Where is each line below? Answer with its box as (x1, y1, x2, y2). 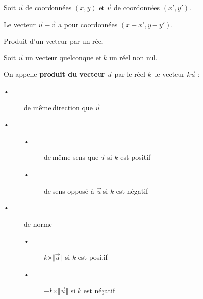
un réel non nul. (109, 52, 158, 62)
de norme (24, 218, 52, 229)
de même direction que (24, 102, 93, 112)
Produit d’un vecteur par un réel (4, 36, 103, 46)
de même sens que (44, 152, 99, 162)
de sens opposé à (44, 185, 94, 196)
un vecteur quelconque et (25, 52, 101, 62)
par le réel (114, 69, 145, 79)
